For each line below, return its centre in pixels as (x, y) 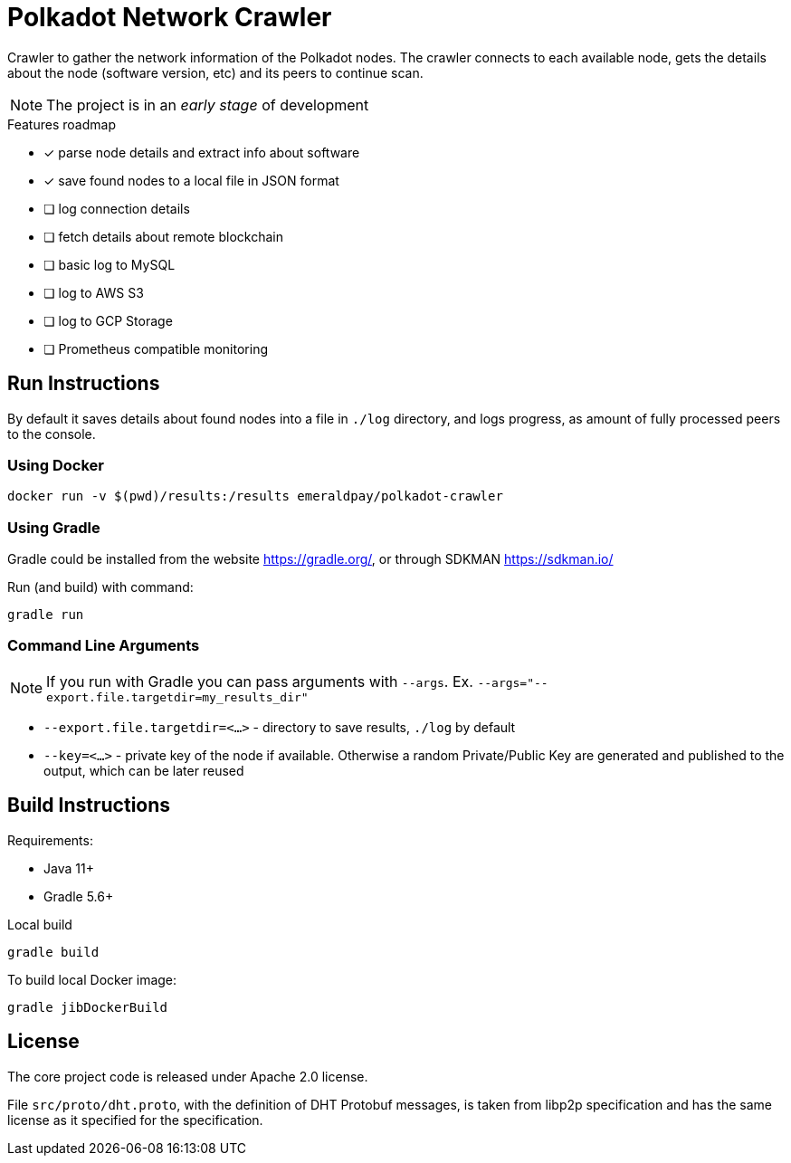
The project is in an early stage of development (208, 105)
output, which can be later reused (144, 770)
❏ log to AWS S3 (94, 292)
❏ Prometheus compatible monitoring (156, 348)
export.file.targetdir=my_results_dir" (177, 697)
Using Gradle (54, 527)
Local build (40, 924)
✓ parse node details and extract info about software (202, 152)
